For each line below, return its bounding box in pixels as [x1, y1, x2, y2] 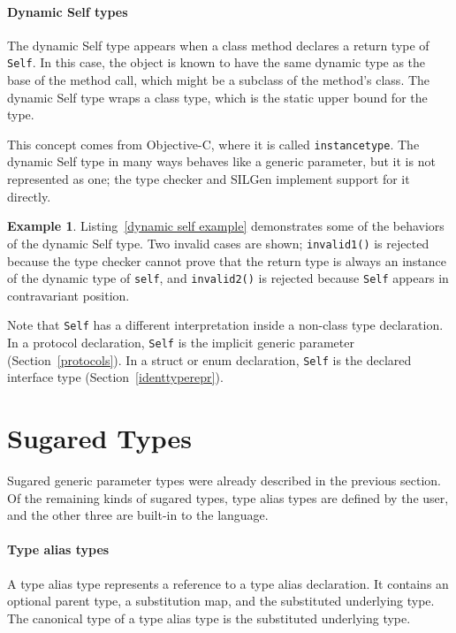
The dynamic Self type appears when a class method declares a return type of [7, 35, 429, 54]
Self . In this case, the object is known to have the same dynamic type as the [7, 53, 426, 72]
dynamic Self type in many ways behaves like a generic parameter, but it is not [7, 152, 436, 171]
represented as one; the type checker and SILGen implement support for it [7, 170, 410, 188]
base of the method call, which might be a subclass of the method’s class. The [7, 71, 430, 89]
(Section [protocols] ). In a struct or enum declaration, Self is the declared [7, 350, 412, 369]
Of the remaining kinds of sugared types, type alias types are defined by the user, [7, 488, 449, 507]
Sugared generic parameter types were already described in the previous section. [7, 471, 441, 490]
